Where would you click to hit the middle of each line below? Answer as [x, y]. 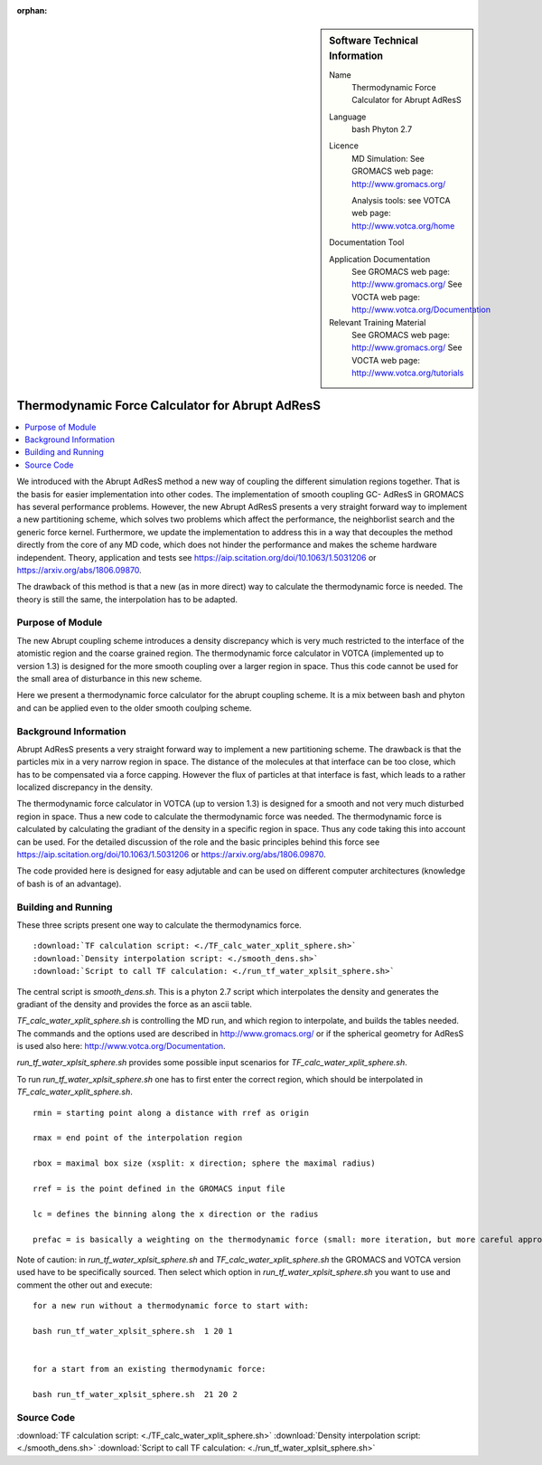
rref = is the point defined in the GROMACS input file [159, 1189]
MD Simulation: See [388, 158]
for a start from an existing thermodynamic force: [150, 1369]
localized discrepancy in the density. [85, 788]
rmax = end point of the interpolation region [138, 1138]
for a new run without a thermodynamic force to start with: [171, 1306]
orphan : [32, 10]
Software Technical [374, 41]
